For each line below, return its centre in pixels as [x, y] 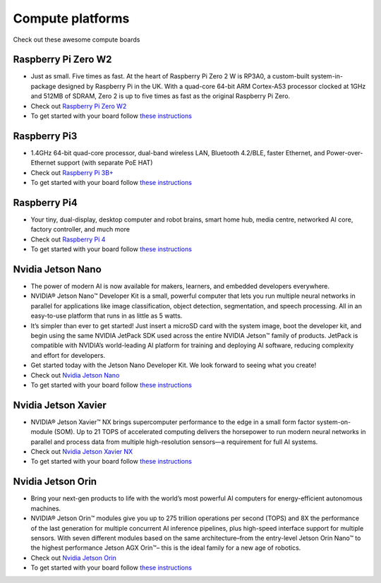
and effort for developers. [68, 355]
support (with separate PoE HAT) [105, 163]
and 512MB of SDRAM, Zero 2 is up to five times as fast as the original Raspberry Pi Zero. [161, 96]
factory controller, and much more [80, 229]
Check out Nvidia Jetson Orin [73, 558]
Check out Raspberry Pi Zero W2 [79, 106]
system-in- [327, 76]
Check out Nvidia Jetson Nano [75, 375]
